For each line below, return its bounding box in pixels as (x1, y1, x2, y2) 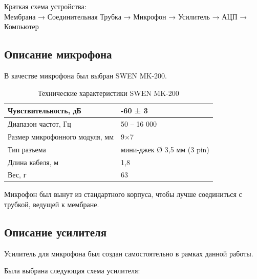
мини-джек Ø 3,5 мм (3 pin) (121, 144, 209, 154)
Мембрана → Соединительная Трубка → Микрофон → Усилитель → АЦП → (4, 11, 247, 22)
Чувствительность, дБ (8, 105, 81, 116)
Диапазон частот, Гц (8, 118, 71, 129)
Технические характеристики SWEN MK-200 (38, 87, 179, 98)
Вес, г (8, 169, 27, 180)
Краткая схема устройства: (4, 1, 87, 11)
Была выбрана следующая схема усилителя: (4, 265, 140, 276)
